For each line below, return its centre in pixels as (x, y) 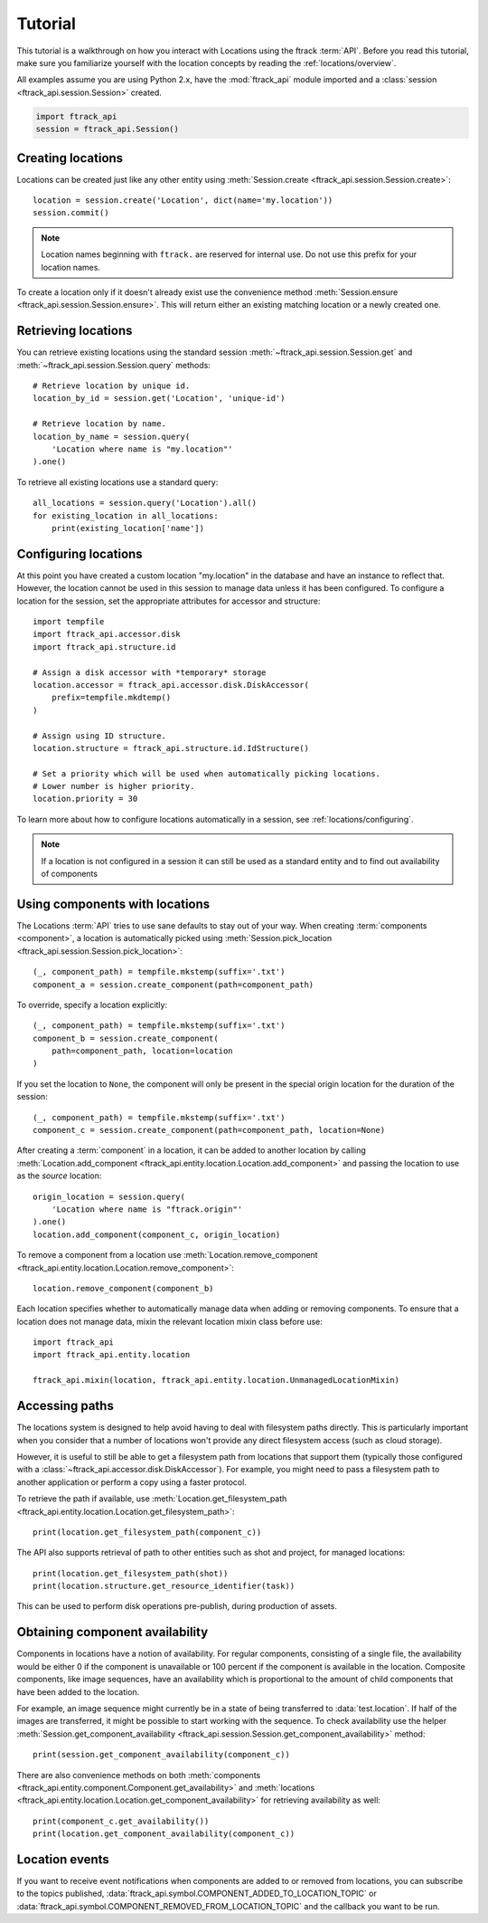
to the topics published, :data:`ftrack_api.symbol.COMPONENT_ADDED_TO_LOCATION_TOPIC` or (197, 1894)
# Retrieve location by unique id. (112, 386)
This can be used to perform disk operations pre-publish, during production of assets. (177, 1606)
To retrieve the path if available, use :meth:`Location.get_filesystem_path (152, 1499)
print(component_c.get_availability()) (121, 1821)
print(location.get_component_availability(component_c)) (164, 1834)
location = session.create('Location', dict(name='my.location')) (183, 200)
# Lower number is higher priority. (114, 786)
